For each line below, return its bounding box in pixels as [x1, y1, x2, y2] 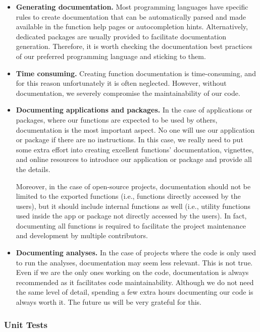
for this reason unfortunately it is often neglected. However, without [16, 78, 227, 88]
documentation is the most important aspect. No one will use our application [16, 124, 255, 135]
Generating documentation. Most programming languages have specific [16, 2, 248, 12]
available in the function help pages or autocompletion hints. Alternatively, [16, 21, 248, 32]
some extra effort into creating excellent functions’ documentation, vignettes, [16, 144, 254, 154]
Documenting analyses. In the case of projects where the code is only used [16, 247, 256, 258]
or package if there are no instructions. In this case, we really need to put [16, 134, 243, 145]
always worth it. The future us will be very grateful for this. [16, 297, 201, 307]
